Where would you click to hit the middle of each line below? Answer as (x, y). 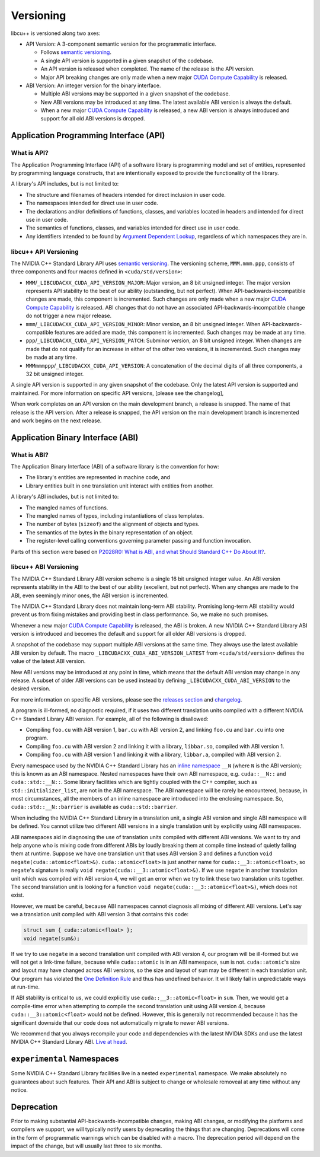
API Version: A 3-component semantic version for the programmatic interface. (121, 44)
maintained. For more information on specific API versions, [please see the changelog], (117, 393)
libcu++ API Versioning (45, 251)
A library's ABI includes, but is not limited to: (65, 497)
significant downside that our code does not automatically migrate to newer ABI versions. (120, 1022)
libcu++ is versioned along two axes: (56, 33)
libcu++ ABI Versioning (45, 567)
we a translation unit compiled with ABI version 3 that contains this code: (100, 914)
